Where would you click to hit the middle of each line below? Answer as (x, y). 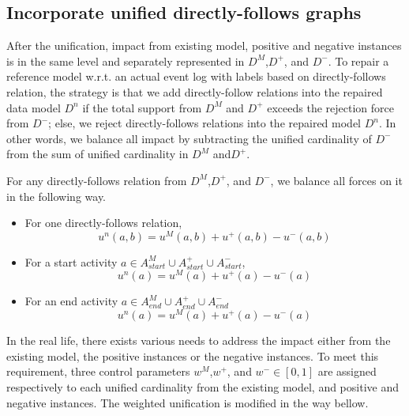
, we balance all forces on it (336, 180)
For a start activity (71, 261)
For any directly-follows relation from (97, 180)
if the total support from (142, 107)
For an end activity (71, 301)
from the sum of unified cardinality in (98, 154)
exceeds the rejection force (330, 107)
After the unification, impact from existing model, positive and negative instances (204, 45)
